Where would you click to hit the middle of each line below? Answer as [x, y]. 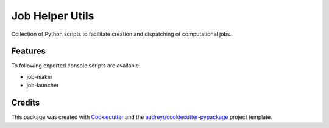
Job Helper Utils [53, 16]
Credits [26, 103]
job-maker [40, 76]
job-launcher [43, 86]
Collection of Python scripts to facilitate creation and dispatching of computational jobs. [121, 34]
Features [28, 51]
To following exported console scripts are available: [76, 66]
